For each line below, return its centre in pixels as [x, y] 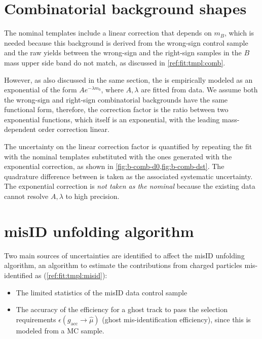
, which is [239, 33]
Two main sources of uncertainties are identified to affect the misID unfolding [124, 255]
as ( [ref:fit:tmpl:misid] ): [71, 275]
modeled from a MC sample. [60, 330]
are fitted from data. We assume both [199, 90]
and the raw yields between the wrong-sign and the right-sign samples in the [123, 53]
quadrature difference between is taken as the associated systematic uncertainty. [128, 176]
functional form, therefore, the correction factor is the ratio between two [116, 109]
